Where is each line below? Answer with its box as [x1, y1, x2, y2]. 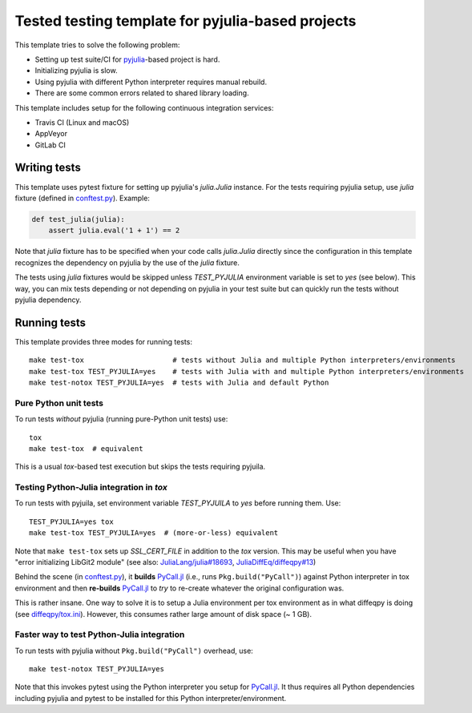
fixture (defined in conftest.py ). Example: [14, 193, 150, 203]
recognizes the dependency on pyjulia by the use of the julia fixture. [14, 257, 240, 268]
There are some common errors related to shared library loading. [34, 88, 249, 98]
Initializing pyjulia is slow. [34, 66, 118, 75]
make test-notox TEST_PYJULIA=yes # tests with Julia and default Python [29, 377, 329, 387]
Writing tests [14, 161, 82, 175]
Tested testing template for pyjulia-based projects [14, 12, 357, 30]
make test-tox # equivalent [29, 444, 143, 453]
